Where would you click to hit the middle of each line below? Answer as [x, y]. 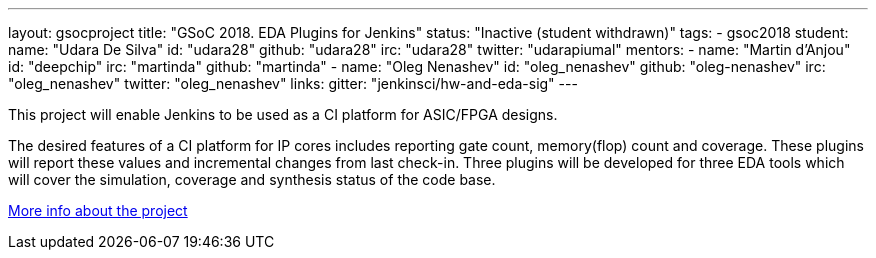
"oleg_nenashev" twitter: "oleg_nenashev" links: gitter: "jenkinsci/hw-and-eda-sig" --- [293, 83]
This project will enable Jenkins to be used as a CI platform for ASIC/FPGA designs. [283, 114]
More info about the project [98, 210]
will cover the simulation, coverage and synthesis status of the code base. [252, 179]
